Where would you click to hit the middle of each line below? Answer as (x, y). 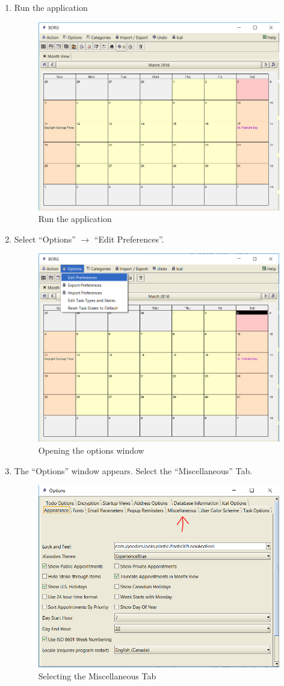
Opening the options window (91, 450)
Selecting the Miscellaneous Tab (97, 675)
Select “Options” (45, 239)
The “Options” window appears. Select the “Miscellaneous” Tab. (133, 470)
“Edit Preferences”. (129, 239)
